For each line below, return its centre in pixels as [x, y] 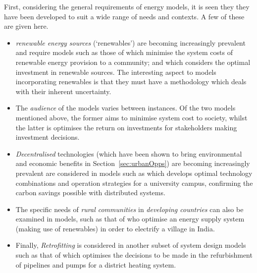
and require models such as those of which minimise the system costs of [124, 52]
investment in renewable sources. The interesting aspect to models [116, 72]
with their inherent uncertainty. [63, 91]
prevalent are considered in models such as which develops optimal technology [134, 173]
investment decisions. [48, 137]
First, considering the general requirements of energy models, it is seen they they [127, 6]
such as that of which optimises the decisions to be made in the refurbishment [134, 255]
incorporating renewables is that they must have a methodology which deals [131, 82]
